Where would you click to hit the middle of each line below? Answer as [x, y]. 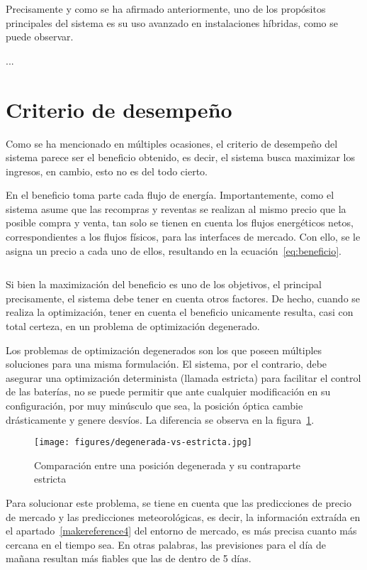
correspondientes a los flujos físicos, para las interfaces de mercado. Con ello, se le [183, 237]
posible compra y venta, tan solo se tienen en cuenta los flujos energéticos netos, [180, 223]
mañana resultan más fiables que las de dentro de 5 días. [129, 558]
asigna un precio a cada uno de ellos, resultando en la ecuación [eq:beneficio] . [174, 250]
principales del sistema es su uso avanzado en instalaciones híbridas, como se [172, 22]
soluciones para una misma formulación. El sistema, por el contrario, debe [166, 364]
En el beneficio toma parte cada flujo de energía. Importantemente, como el [170, 195]
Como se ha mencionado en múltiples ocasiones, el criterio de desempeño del [172, 143]
